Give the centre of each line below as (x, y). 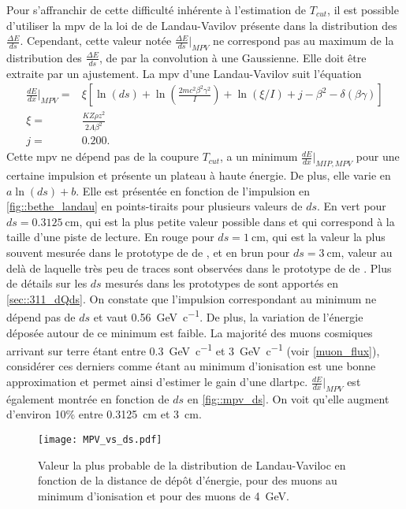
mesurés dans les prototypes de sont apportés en (222, 283)
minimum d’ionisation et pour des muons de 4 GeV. (164, 495)
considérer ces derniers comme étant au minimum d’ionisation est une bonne (191, 366)
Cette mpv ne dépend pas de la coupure (102, 156)
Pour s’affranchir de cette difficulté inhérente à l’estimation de (156, 9)
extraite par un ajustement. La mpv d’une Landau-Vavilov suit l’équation (184, 73)
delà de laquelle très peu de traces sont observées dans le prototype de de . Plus (199, 268)
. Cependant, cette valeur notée (96, 41)
